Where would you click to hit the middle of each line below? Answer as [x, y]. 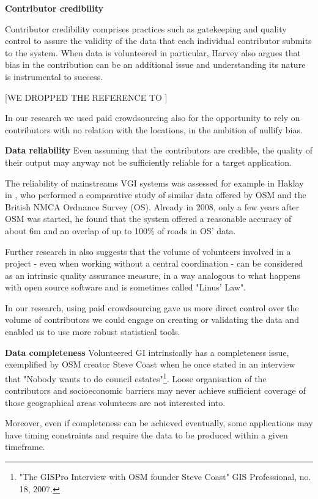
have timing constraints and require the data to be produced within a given [146, 434]
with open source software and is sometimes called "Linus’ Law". [126, 287]
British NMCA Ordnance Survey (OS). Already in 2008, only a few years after [152, 206]
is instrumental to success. [54, 76]
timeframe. [25, 447]
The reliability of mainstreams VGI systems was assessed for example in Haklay [154, 183]
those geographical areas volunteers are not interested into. [115, 402]
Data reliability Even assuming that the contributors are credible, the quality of [159, 150]
